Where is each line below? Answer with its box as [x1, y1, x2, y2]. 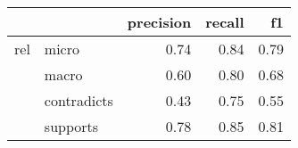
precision [127, 12, 192, 32]
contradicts [44, 90, 113, 111]
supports [44, 116, 99, 136]
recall [205, 12, 244, 32]
